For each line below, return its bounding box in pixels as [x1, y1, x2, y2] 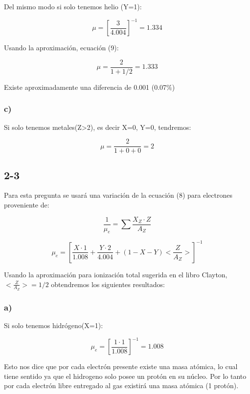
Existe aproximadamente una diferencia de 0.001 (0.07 [4, 82, 167, 92]
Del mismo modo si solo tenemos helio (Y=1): [4, 1, 142, 11]
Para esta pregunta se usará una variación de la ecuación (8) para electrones [4, 190, 232, 200]
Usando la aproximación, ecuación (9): [4, 42, 119, 53]
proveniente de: [4, 200, 49, 210]
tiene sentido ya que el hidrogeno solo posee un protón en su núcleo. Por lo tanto [4, 371, 247, 381]
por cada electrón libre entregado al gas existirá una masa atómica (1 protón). [4, 380, 239, 391]
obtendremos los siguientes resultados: [51, 279, 165, 289]
